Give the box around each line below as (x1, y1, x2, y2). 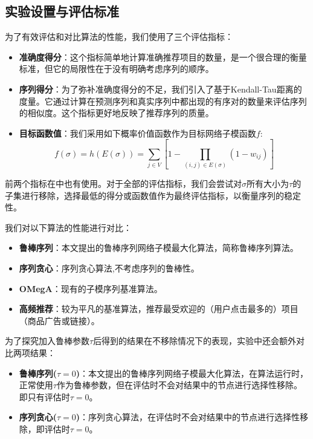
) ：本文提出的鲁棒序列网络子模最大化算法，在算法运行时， (76, 366, 309, 379)
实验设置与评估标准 (5, 2, 119, 21)
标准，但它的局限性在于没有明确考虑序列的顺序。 (19, 62, 214, 75)
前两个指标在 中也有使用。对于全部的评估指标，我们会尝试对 (5, 177, 242, 190)
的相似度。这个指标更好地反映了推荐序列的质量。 (19, 106, 214, 119)
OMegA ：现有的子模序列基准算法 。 (19, 282, 163, 294)
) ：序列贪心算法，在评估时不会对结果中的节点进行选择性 (76, 411, 300, 423)
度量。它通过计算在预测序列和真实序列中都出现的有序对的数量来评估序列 (19, 94, 307, 107)
